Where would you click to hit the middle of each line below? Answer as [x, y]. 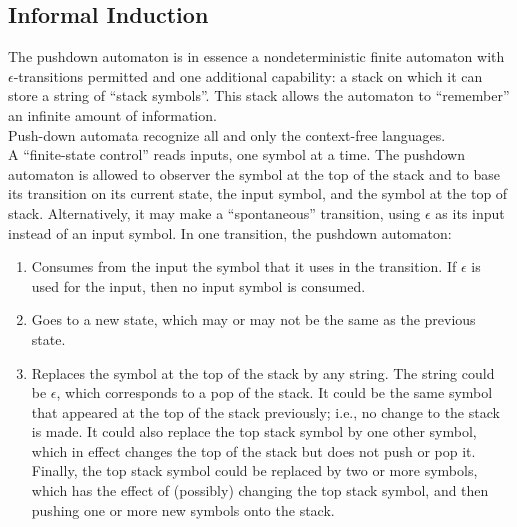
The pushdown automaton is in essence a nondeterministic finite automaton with [256, 56]
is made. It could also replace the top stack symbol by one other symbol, [254, 431]
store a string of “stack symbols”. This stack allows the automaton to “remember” [259, 95]
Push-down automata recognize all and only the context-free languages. [227, 134]
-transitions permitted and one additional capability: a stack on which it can [248, 75]
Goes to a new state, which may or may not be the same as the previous [253, 319]
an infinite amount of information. [112, 114]
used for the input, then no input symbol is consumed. [198, 285]
